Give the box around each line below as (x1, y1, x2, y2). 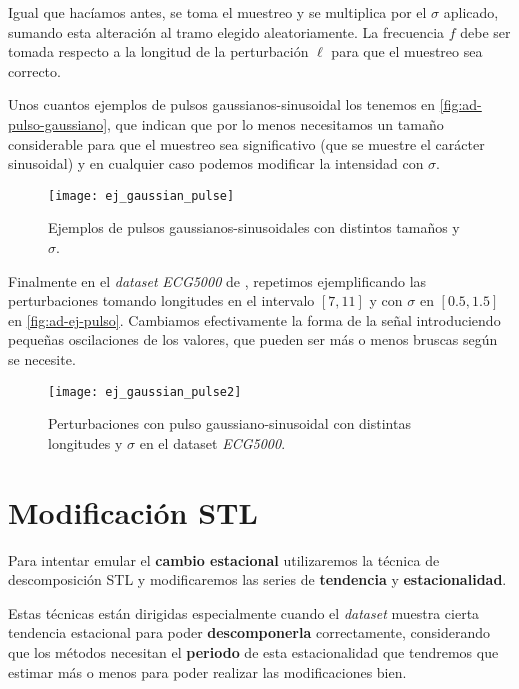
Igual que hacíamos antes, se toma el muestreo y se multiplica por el (8, 2, 427, 22)
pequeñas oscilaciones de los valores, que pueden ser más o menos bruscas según (8, 329, 498, 350)
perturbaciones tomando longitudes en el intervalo (8, 290, 315, 311)
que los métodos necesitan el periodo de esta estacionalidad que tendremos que (8, 641, 499, 662)
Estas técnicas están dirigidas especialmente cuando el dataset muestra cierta (8, 602, 480, 623)
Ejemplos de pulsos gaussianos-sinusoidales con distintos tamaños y (48, 217, 460, 238)
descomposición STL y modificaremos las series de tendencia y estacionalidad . (8, 569, 507, 590)
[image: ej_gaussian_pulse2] (48, 384, 242, 399)
